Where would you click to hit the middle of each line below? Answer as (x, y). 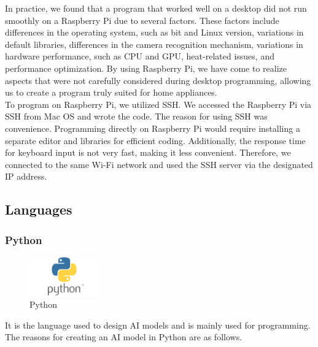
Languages (39, 209)
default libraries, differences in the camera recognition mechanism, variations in (154, 44)
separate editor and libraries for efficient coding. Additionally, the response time (155, 140)
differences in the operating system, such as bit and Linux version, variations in (154, 32)
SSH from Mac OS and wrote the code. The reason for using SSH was (136, 116)
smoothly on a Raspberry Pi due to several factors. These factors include (142, 20)
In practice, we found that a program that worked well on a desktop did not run (156, 8)
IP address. (26, 176)
